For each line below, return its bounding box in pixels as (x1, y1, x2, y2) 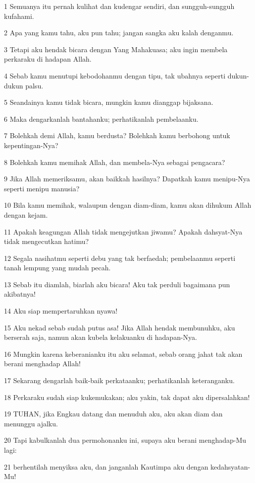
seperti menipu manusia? (4, 183, 80, 193)
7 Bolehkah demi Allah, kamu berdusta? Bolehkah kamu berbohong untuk (4, 130, 230, 141)
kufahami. (4, 10, 34, 21)
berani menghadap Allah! (4, 358, 81, 369)
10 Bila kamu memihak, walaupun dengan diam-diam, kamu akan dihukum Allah (4, 200, 252, 210)
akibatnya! (4, 289, 36, 299)
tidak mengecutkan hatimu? (4, 236, 89, 246)
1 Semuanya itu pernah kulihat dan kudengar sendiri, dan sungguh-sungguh (4, 1, 235, 11)
